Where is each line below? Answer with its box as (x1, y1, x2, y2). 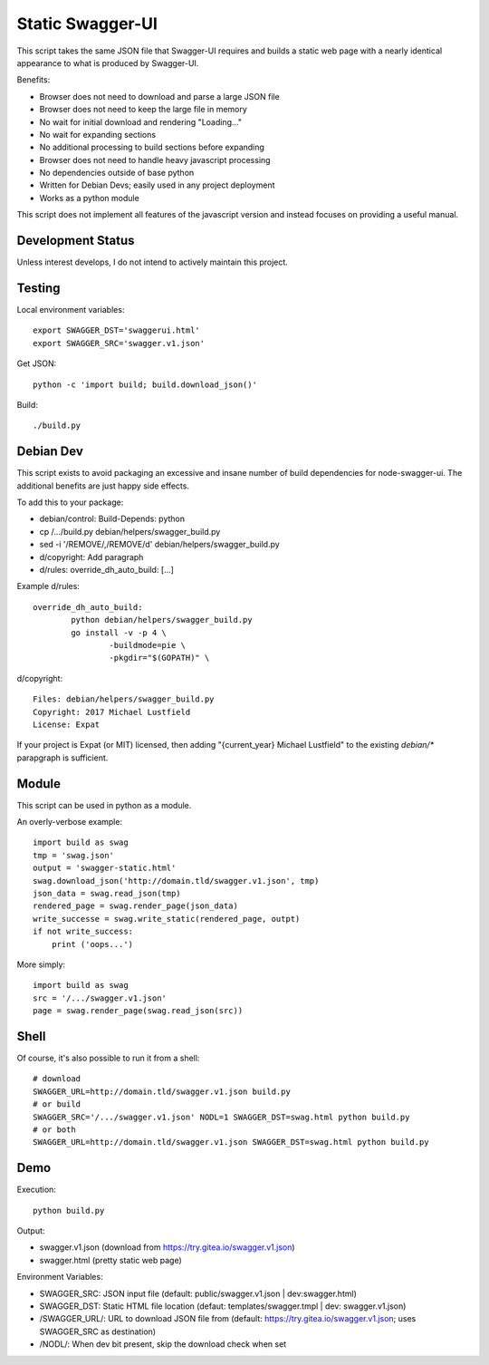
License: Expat (33, 719, 101, 730)
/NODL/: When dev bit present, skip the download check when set (39, 1339, 287, 1350)
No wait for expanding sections (39, 129, 157, 140)
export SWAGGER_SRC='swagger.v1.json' (33, 338, 206, 348)
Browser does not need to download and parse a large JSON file (39, 91, 280, 102)
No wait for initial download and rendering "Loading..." (39, 116, 242, 127)
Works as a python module (39, 192, 139, 203)
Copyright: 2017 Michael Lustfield (33, 707, 191, 717)
